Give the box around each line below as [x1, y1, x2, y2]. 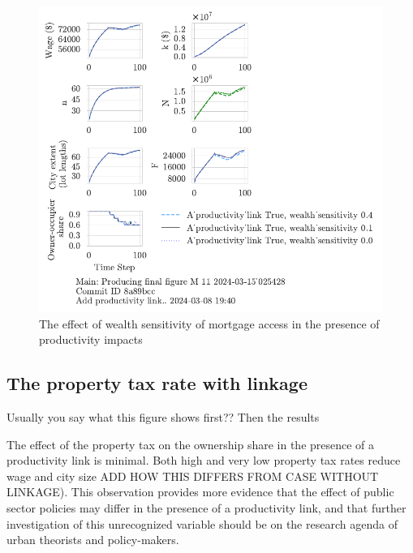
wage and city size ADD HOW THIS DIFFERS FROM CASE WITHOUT [6, 467, 379, 484]
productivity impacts [39, 331, 143, 348]
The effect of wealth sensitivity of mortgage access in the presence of [39, 315, 380, 332]
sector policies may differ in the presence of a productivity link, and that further [6, 499, 407, 516]
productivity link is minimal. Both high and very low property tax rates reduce [6, 452, 401, 469]
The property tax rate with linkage [6, 371, 308, 396]
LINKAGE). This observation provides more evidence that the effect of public [6, 483, 394, 500]
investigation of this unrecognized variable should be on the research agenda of [6, 515, 398, 532]
